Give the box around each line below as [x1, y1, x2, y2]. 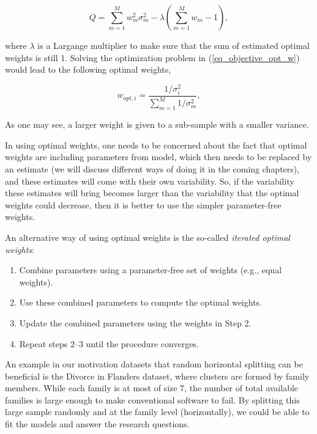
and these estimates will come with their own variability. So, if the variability [5, 174, 294, 187]
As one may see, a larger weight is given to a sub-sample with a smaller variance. [5, 118, 309, 131]
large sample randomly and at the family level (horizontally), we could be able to [5, 405, 310, 418]
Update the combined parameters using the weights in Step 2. [19, 316, 252, 329]
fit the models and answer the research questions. [5, 417, 190, 430]
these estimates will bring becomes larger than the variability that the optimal [5, 186, 299, 199]
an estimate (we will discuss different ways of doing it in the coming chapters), [5, 162, 300, 175]
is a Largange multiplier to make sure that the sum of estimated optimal [37, 39, 310, 51]
